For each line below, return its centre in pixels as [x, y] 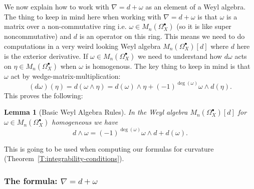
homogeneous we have [85, 122]
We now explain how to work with [57, 6]
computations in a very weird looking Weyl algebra [82, 46]
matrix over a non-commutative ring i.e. [65, 26]
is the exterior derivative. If [46, 56]
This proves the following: [44, 95]
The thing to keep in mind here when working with [83, 16]
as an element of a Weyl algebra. [196, 6]
